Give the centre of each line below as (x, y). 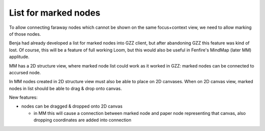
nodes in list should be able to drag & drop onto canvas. (66, 88)
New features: (23, 97)
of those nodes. (25, 34)
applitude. (19, 57)
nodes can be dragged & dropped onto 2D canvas (72, 106)
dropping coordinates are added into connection (83, 120)
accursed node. (25, 72)
